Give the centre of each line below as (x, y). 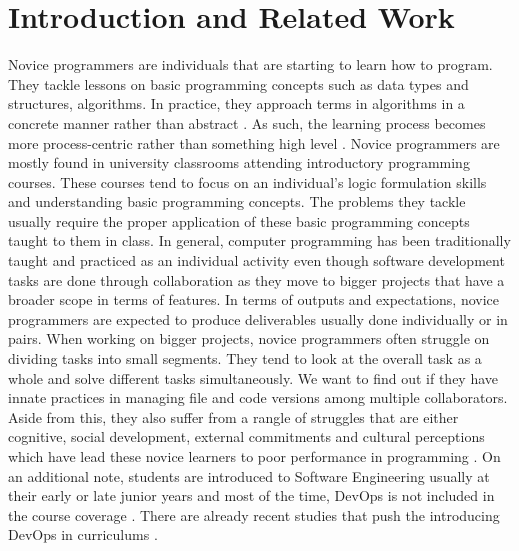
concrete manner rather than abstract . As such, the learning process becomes (247, 122)
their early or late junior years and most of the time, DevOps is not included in (251, 495)
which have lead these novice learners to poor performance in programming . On (254, 456)
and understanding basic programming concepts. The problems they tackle (237, 201)
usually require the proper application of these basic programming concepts (239, 220)
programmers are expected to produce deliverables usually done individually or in (258, 318)
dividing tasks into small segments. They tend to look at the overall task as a (245, 358)
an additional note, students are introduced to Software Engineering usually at (249, 475)
